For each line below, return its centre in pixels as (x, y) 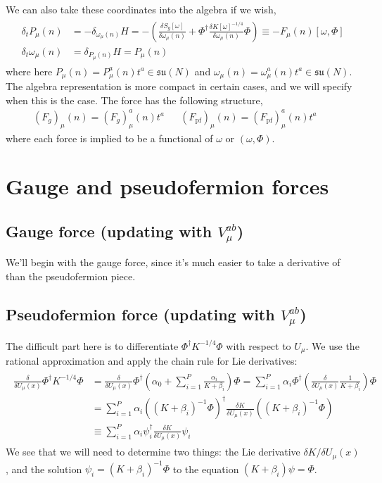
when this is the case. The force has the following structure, (134, 100)
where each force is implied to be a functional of (109, 138)
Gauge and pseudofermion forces (167, 186)
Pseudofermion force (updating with (140, 314)
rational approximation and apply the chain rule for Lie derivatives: (152, 361)
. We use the (332, 345)
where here (29, 71)
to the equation (206, 469)
